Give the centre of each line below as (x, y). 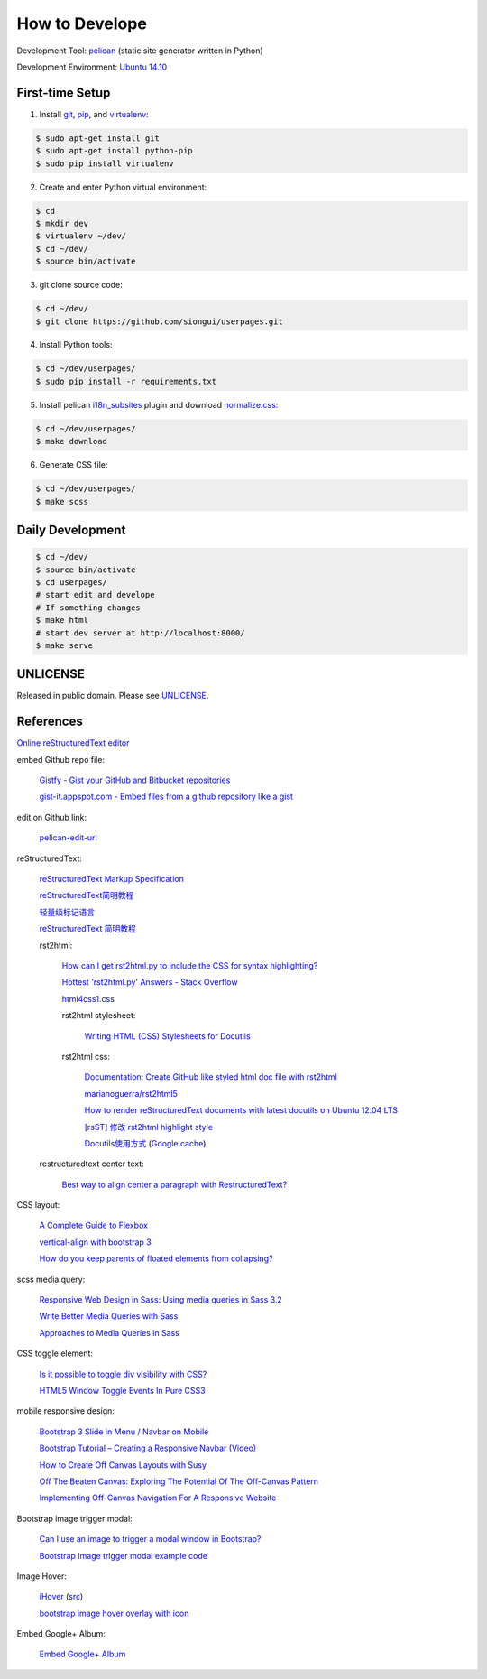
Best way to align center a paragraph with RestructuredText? (175, 1184)
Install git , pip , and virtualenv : (94, 114)
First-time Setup (64, 93)
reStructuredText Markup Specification (111, 879)
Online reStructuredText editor (73, 743)
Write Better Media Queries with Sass (109, 1316)
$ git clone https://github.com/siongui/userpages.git (159, 321)
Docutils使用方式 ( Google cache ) (145, 1143)
